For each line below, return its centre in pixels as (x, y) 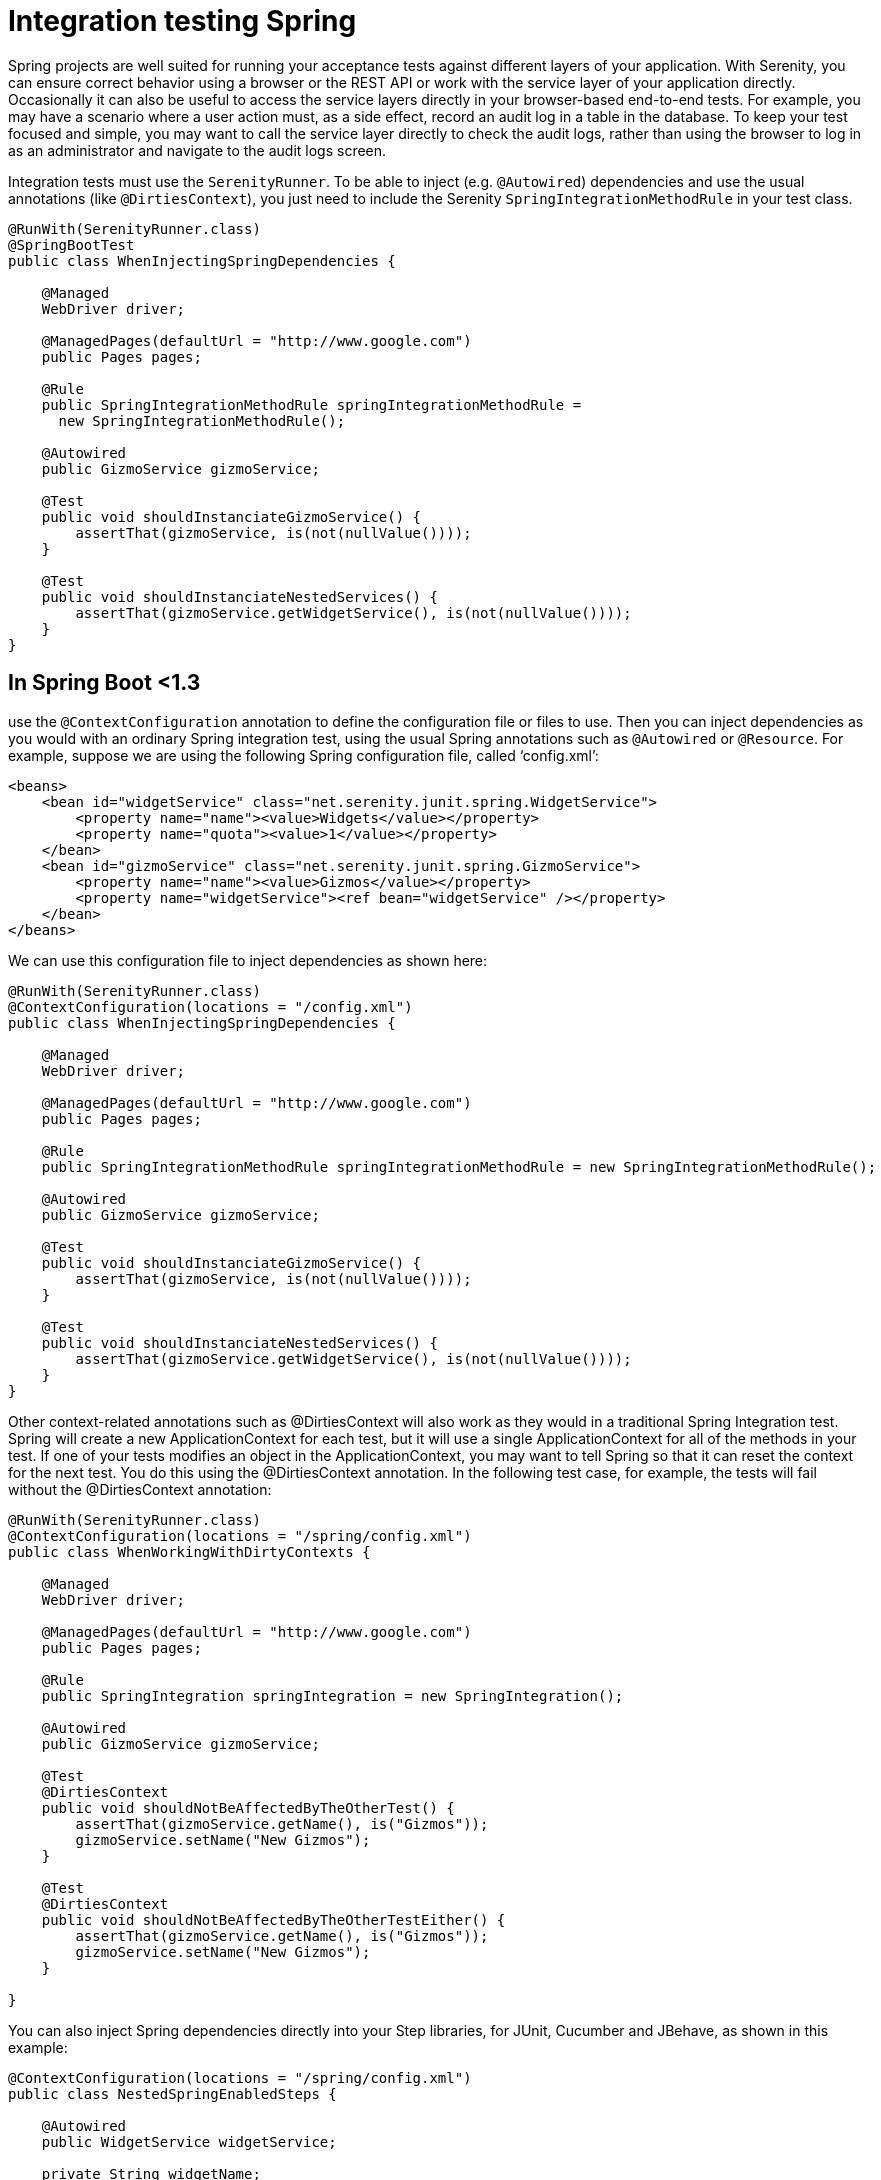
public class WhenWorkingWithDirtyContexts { (189, 1551)
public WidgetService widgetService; (189, 2141)
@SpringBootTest (71, 244)
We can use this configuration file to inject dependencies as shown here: (248, 960)
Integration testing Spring (182, 21)
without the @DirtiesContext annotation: (140, 1489)
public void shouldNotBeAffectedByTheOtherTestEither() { (273, 1919)
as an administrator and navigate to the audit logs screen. (197, 150)
